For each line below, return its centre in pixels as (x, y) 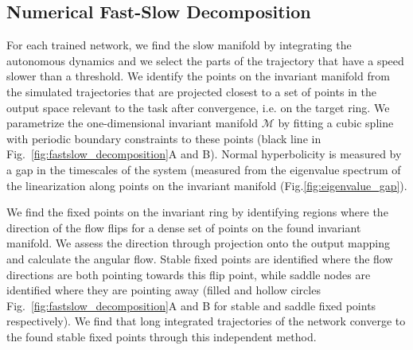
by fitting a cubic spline (336, 123)
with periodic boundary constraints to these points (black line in (164, 138)
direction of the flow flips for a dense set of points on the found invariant (184, 227)
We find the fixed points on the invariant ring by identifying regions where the (197, 212)
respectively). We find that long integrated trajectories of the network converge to (206, 321)
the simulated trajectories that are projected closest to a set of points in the (191, 91)
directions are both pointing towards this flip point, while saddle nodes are (189, 274)
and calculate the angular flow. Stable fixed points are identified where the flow (200, 258)
